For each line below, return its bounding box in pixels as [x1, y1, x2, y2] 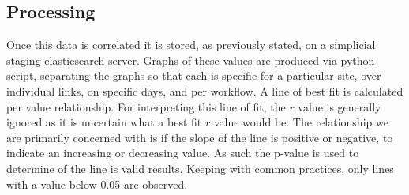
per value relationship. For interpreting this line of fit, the [6, 98, 286, 114]
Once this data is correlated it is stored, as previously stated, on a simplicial [6, 36, 376, 53]
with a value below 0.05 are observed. [6, 175, 188, 192]
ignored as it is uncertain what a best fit [6, 114, 202, 130]
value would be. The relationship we [213, 114, 388, 130]
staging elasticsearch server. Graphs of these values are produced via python [6, 51, 375, 68]
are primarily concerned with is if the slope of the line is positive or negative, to [6, 129, 393, 145]
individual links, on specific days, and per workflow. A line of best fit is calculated [6, 82, 403, 99]
